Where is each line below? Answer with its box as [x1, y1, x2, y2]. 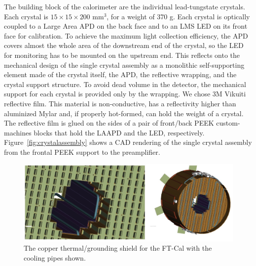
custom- [216, 118, 240, 128]
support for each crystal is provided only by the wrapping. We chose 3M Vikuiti [4, 89, 246, 99]
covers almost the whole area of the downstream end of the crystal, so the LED [4, 40, 244, 50]
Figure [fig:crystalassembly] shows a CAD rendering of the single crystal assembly [4, 137, 252, 147]
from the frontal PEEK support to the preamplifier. [4, 146, 160, 157]
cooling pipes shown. [24, 252, 86, 263]
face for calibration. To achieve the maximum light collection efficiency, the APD [4, 30, 248, 41]
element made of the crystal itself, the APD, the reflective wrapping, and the [4, 69, 237, 80]
